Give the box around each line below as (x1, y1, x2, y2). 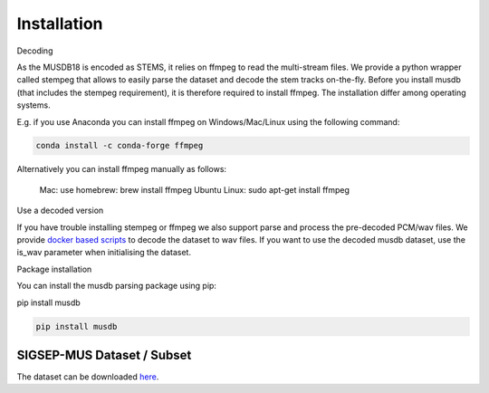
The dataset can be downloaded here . (16, 371, 159, 382)
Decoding (16, 45, 53, 56)
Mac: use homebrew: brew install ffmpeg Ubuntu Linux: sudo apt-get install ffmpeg (39, 184, 350, 195)
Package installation (16, 264, 92, 274)
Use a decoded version (16, 205, 104, 216)
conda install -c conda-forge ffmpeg (35, 140, 204, 151)
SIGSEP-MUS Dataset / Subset (16, 347, 192, 362)
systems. (16, 100, 51, 110)
